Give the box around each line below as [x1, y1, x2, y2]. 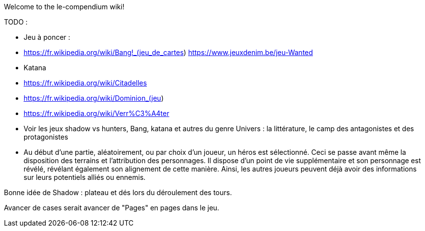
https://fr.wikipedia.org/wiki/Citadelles [24, 79, 147, 87]
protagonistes [24, 133, 68, 141]
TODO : [4, 18, 28, 26]
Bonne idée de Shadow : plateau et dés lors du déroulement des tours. [4, 188, 232, 197]
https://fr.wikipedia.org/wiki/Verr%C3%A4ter [24, 109, 170, 117]
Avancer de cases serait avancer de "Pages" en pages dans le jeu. [4, 203, 220, 212]
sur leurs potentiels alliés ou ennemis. [24, 173, 146, 181]
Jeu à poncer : [24, 33, 70, 41]
